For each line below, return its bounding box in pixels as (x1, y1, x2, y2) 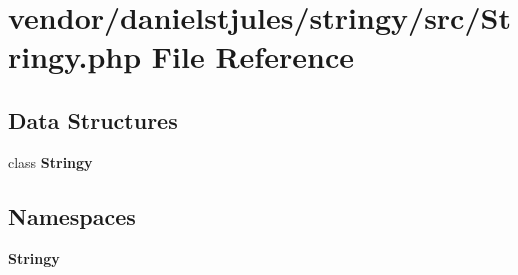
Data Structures (8, 104, 178, 135)
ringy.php (8, 36, 142, 77)
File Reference (151, 36, 354, 77)
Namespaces (8, 200, 136, 231)
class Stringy (8, 151, 93, 172)
